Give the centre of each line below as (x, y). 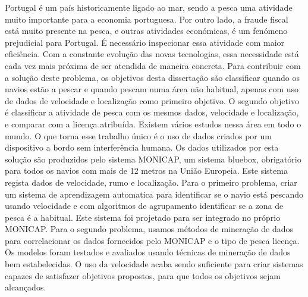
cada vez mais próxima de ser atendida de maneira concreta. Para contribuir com (153, 65)
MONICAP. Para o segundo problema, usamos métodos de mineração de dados (149, 229)
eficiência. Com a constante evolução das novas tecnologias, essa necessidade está (152, 54)
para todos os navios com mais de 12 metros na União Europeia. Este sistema (146, 171)
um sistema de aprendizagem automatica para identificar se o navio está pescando (154, 194)
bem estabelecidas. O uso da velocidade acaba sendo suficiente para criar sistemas (154, 264)
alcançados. (26, 287)
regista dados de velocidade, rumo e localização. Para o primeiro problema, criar (151, 182)
